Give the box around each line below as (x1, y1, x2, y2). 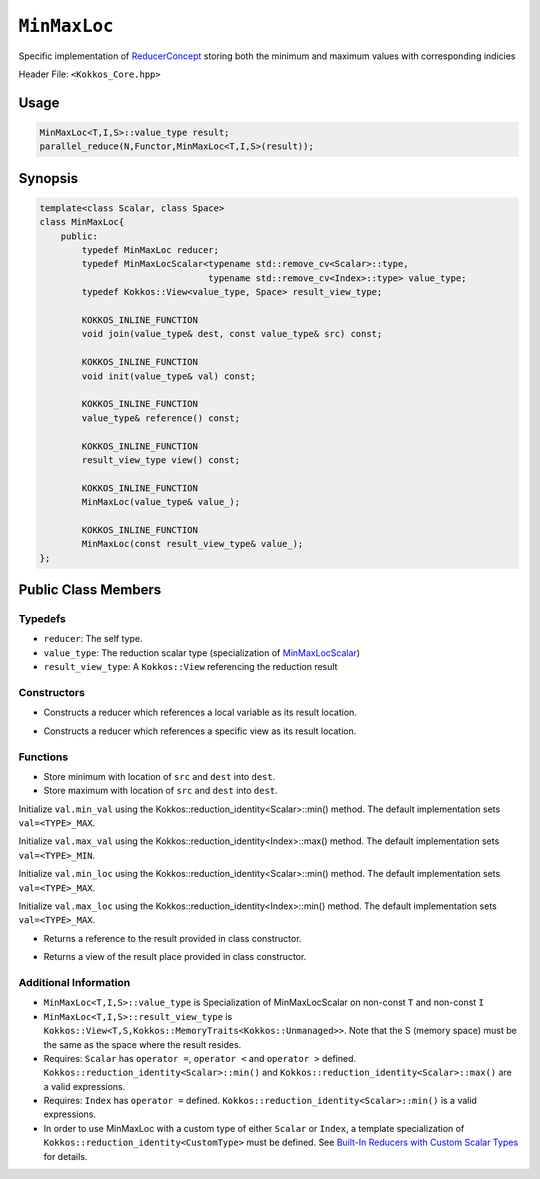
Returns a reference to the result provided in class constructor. (43, 932, 302, 944)
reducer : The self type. (43, 633, 143, 645)
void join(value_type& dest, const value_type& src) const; (81, 328, 383, 340)
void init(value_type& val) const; (81, 370, 257, 382)
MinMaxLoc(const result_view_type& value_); (81, 538, 304, 550)
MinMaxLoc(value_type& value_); (81, 496, 240, 508)
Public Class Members (18, 581, 162, 599)
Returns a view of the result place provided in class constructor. (43, 951, 307, 963)
